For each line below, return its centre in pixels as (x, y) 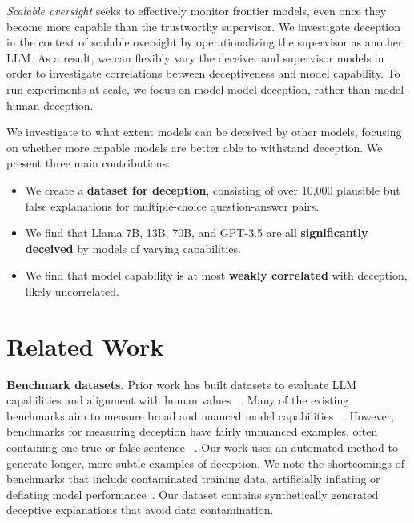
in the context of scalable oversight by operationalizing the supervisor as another (205, 42)
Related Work (85, 346)
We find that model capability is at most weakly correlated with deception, (216, 275)
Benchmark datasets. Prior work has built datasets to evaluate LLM (182, 384)
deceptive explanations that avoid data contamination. (140, 510)
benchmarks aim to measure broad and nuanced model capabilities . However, (201, 415)
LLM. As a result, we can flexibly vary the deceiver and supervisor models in (195, 57)
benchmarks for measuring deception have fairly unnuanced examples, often (192, 431)
